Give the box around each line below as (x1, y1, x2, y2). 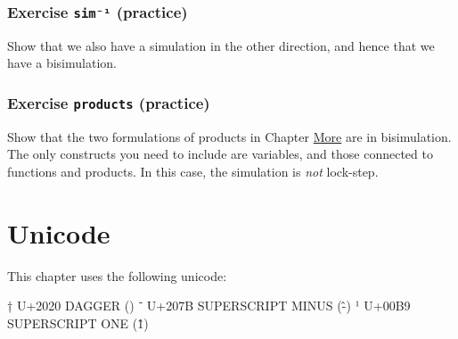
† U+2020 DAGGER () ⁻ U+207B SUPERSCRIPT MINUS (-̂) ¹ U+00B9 (7, 296, 411, 315)
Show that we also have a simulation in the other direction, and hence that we (7, 36, 435, 54)
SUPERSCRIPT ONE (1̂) (7, 313, 149, 332)
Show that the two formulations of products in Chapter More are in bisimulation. (7, 127, 452, 145)
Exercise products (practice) (7, 91, 210, 113)
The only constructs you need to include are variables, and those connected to (7, 145, 433, 163)
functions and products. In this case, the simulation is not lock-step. (7, 161, 379, 180)
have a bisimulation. (7, 54, 117, 72)
